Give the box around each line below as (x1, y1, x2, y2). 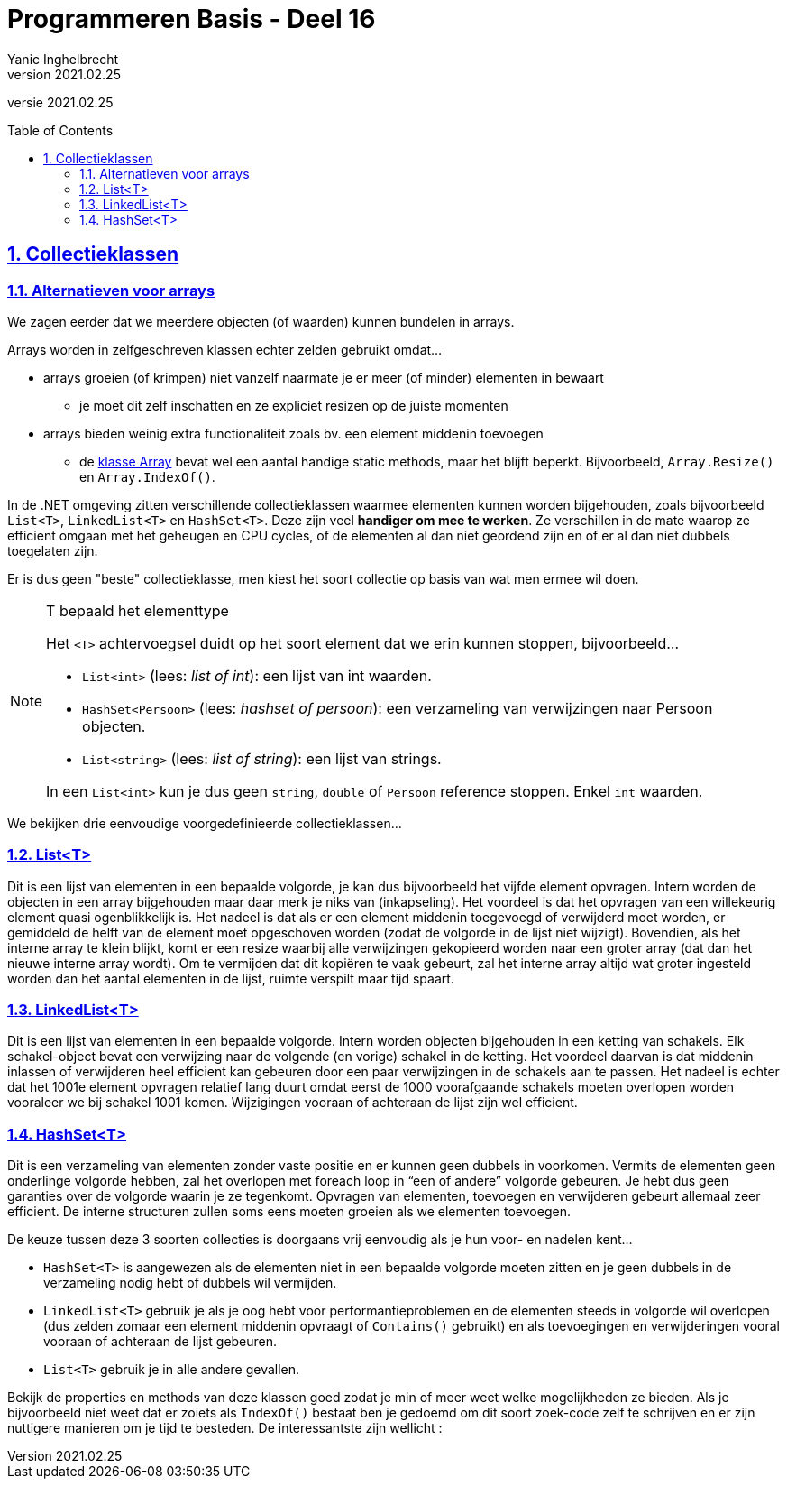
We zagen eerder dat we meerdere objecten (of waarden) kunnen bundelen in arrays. (7, 313, 515, 329)
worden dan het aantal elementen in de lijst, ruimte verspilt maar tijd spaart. (7, 970, 454, 986)
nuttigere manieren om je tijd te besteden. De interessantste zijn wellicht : (7, 1420, 443, 1436)
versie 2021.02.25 (7, 94, 114, 110)
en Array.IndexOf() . (79, 468, 215, 485)
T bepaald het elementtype (46, 601, 229, 620)
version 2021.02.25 (7, 66, 121, 82)
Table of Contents (7, 122, 114, 138)
